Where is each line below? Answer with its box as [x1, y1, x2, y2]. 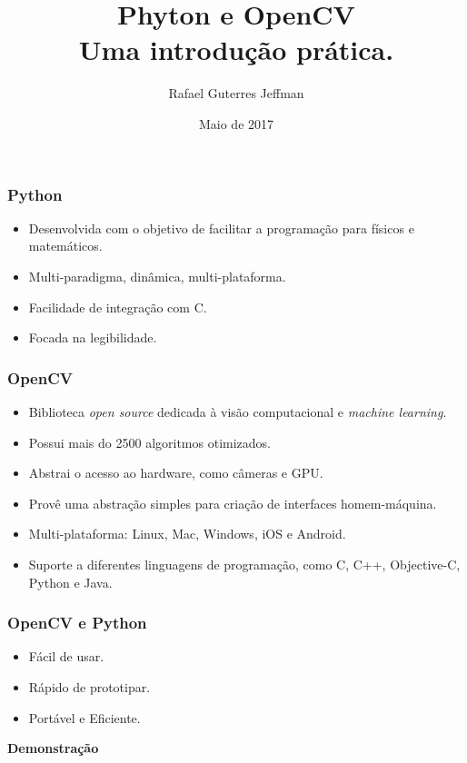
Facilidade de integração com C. [28, 297, 207, 316]
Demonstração [7, 738, 99, 758]
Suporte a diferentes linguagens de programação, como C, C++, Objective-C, [28, 554, 461, 573]
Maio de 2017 [198, 114, 274, 133]
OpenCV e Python [7, 611, 147, 634]
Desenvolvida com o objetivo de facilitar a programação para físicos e [28, 218, 414, 237]
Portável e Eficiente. [28, 708, 141, 727]
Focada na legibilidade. [28, 328, 157, 347]
